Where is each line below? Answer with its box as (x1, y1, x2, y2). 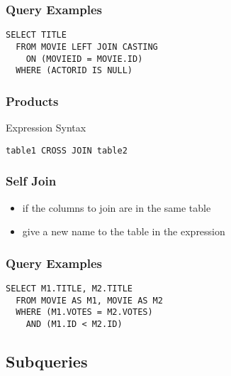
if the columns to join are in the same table (22, 200, 211, 215)
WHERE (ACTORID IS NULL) (16, 65, 133, 76)
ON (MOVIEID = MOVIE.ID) (26, 53, 143, 64)
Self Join (6, 172, 57, 190)
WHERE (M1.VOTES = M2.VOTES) (16, 307, 153, 318)
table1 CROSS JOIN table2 (6, 145, 128, 156)
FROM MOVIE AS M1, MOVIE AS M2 (16, 295, 163, 306)
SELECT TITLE (6, 30, 67, 41)
